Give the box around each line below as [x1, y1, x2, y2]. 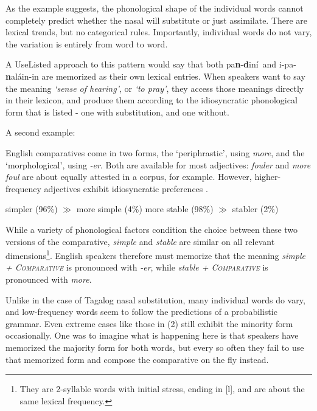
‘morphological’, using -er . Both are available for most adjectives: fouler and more [5, 158, 311, 171]
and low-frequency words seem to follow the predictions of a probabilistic [5, 305, 277, 318]
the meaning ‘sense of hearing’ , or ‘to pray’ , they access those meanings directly [5, 81, 304, 94]
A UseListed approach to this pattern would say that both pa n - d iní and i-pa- [5, 58, 296, 71]
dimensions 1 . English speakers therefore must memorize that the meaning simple [5, 247, 305, 261]
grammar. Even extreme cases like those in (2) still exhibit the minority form [5, 317, 293, 330]
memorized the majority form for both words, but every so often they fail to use [5, 340, 304, 353]
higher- [254, 170, 281, 183]
